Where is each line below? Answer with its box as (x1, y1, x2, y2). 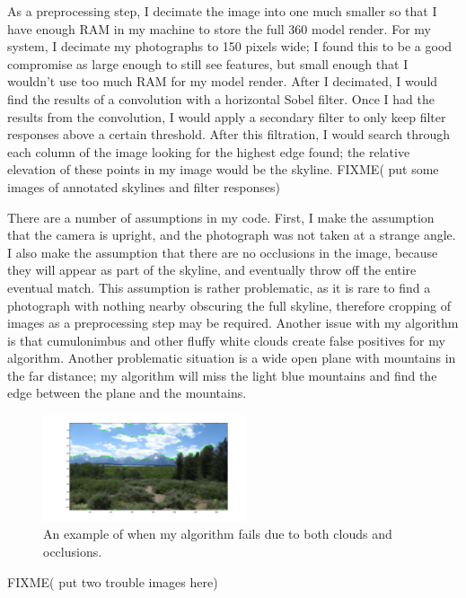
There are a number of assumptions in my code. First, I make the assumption (7, 207, 435, 226)
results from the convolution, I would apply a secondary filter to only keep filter (7, 107, 446, 126)
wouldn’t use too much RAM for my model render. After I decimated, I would (7, 72, 438, 91)
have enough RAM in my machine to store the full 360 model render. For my (7, 19, 431, 38)
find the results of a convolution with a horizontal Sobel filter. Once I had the (7, 89, 435, 108)
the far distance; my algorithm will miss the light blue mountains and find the (7, 365, 437, 384)
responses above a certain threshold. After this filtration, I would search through (7, 125, 451, 144)
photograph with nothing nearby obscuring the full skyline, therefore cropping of (7, 295, 451, 314)
